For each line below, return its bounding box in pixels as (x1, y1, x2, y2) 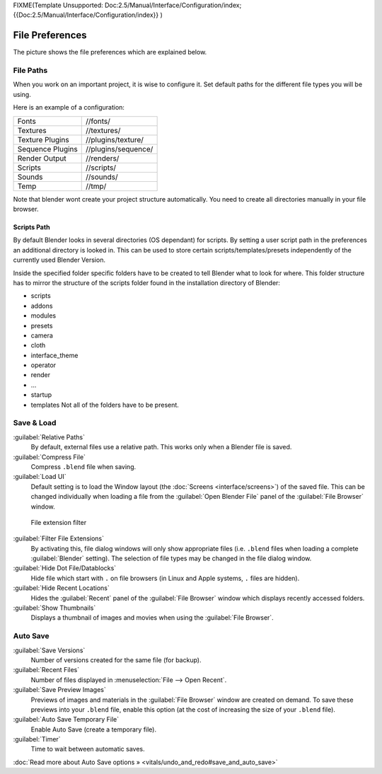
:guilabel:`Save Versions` (13, 646, 86, 654)
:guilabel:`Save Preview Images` (13, 686, 106, 694)
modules (30, 311, 57, 320)
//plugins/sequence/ (85, 144, 154, 154)
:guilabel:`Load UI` (13, 473, 66, 481)
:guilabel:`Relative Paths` (13, 432, 85, 441)
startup (30, 391, 52, 399)
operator (30, 361, 57, 369)
